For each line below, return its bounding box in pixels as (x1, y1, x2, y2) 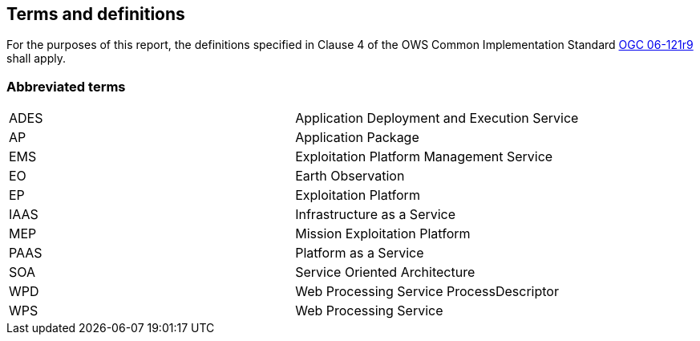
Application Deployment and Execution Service (295, 110, 579, 127)
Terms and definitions (6, 4, 185, 24)
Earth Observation (295, 168, 405, 185)
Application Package (295, 129, 419, 146)
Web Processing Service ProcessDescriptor (295, 283, 559, 300)
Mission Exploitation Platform (295, 225, 471, 242)
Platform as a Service (295, 245, 424, 262)
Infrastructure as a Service (295, 206, 456, 223)
